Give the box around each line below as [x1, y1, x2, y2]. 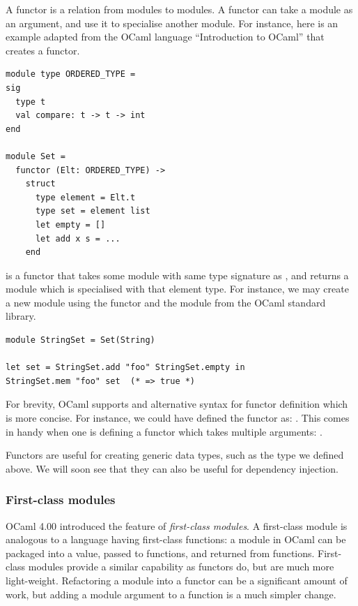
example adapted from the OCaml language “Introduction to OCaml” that [6, 29, 325, 44]
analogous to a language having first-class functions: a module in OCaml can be [6, 532, 346, 547]
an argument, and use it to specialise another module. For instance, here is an [6, 15, 338, 30]
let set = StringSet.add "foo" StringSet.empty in [6, 362, 245, 373]
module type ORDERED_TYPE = [6, 69, 136, 80]
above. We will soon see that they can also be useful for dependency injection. [6, 461, 338, 475]
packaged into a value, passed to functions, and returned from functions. [6, 545, 315, 560]
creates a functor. [6, 43, 80, 57]
